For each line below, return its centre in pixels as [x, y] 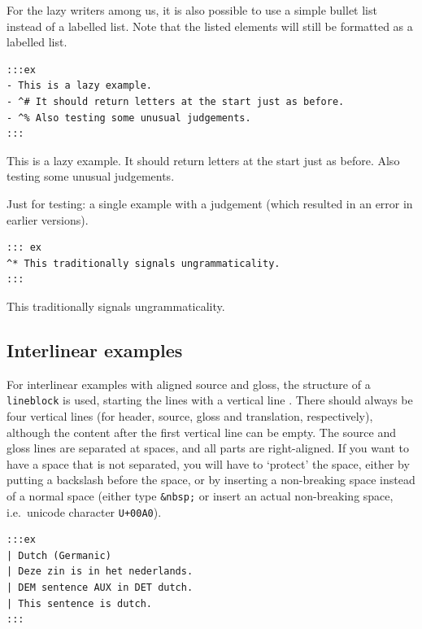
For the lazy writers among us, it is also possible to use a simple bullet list [192, 10]
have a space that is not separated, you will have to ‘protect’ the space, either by [208, 463]
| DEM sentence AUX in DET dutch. [100, 588]
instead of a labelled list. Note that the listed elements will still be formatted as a [210, 26]
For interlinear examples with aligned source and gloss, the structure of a [189, 384]
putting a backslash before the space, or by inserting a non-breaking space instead [211, 480]
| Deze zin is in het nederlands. [100, 572]
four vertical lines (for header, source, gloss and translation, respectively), [190, 415]
